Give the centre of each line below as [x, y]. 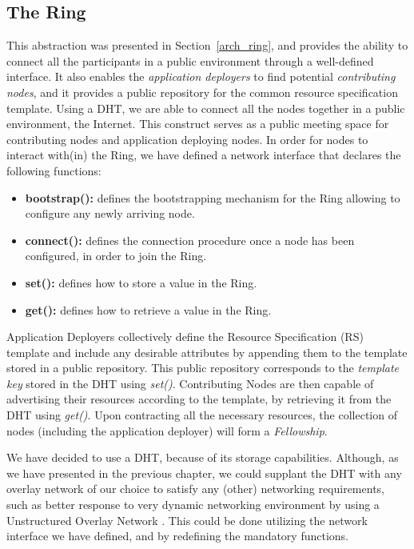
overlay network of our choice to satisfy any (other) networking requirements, [195, 489]
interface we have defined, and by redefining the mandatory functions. [178, 536]
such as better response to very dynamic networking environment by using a [193, 505]
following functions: [54, 170]
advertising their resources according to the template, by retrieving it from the [199, 399]
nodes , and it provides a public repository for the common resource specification [202, 92]
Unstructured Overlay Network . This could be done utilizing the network [187, 520]
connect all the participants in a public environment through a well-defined [190, 60]
